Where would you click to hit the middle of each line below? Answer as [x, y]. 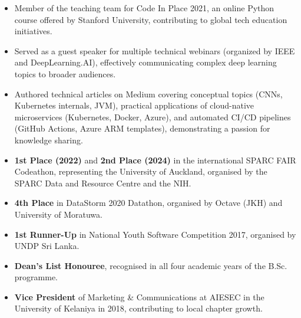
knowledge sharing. [49, 140]
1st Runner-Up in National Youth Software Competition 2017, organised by [155, 234]
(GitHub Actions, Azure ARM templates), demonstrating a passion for [142, 128]
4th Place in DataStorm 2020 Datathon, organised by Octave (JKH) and [148, 203]
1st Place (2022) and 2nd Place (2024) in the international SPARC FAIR [155, 160]
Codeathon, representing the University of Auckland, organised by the [141, 171]
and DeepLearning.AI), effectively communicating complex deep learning [145, 62]
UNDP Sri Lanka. [47, 246]
